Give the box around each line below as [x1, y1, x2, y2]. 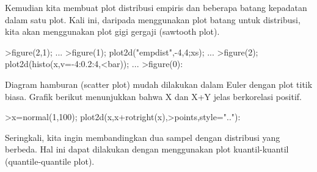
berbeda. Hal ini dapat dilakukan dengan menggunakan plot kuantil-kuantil [5, 143, 289, 156]
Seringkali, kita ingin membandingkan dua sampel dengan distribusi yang [5, 131, 280, 143]
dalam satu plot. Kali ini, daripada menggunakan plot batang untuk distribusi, [5, 13, 301, 26]
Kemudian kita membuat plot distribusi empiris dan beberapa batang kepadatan [5, 1, 307, 13]
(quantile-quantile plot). [5, 154, 95, 167]
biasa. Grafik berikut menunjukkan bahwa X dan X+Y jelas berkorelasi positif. [5, 90, 302, 102]
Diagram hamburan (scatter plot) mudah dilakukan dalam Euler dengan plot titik [5, 77, 313, 90]
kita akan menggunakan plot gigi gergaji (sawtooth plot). [5, 25, 220, 38]
